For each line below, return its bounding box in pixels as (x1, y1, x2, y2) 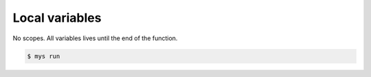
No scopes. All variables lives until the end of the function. (12, 34, 178, 42)
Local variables (12, 10, 102, 25)
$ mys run (27, 52, 60, 60)
